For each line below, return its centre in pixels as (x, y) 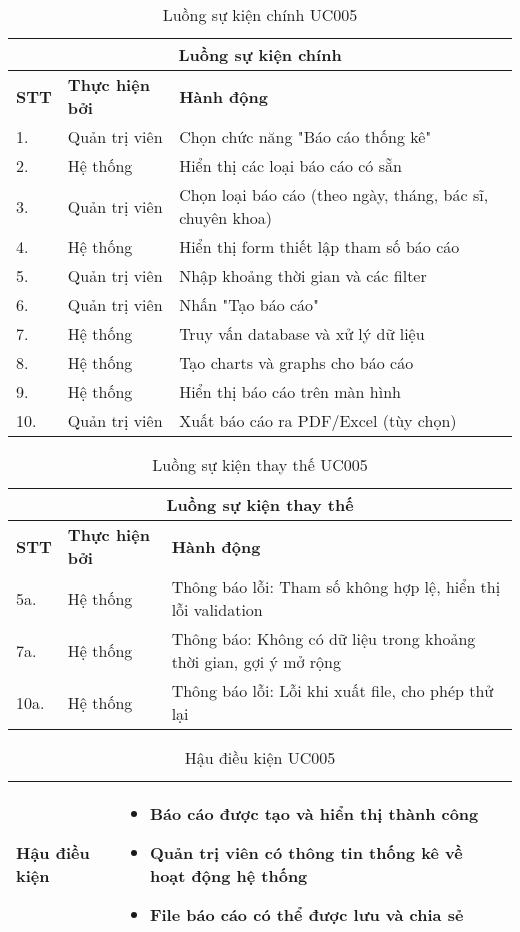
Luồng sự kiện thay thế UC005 (260, 464)
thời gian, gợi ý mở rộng (256, 661)
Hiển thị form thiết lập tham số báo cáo (319, 246)
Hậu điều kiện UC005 (260, 757)
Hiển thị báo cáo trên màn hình (290, 391)
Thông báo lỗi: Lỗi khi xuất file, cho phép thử (332, 690)
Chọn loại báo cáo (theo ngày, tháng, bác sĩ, (334, 194)
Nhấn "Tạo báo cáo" (249, 304)
